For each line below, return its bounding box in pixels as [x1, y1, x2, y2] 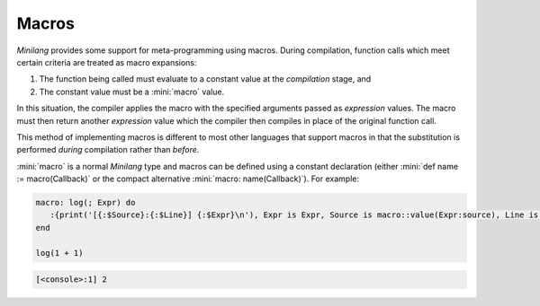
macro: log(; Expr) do [35, 197, 136, 208]
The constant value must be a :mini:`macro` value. [39, 86, 225, 97]
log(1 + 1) [35, 248, 84, 258]
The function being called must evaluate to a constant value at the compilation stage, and [39, 74, 372, 84]
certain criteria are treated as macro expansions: [16, 57, 197, 67]
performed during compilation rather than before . [16, 144, 200, 155]
